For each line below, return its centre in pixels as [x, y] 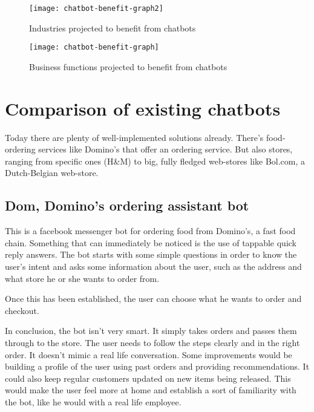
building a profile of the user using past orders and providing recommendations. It [157, 366]
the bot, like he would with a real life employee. [93, 401]
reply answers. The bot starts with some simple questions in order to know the [151, 254]
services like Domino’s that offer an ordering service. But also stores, [165, 149]
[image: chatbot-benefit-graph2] [96, 8]
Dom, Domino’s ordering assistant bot [127, 205]
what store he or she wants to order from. [82, 278]
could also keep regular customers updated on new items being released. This [148, 378]
